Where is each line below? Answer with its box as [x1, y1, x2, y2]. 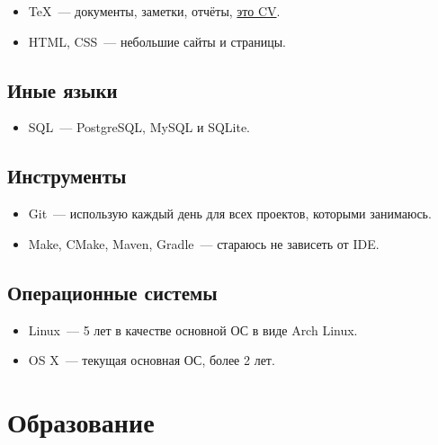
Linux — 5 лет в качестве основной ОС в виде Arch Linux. [28, 320, 358, 339]
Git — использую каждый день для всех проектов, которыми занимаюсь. [28, 204, 432, 223]
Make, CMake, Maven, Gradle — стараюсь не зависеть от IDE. [28, 234, 380, 253]
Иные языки [7, 76, 118, 103]
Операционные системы [7, 278, 218, 306]
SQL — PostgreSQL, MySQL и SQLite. [28, 118, 251, 137]
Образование [7, 403, 155, 440]
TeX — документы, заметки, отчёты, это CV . [28, 2, 281, 20]
